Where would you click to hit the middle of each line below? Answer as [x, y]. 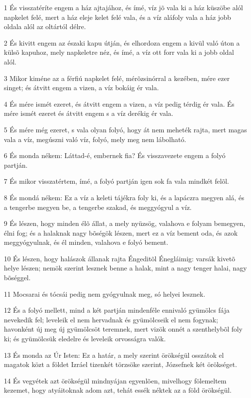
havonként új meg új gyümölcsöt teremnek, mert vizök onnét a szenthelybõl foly [123, 329]
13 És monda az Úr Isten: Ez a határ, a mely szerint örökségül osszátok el [114, 355]
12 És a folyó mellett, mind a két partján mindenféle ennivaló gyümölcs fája [117, 310]
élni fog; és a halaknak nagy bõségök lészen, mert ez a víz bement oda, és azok [121, 232]
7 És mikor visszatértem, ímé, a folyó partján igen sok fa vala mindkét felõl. [117, 181]
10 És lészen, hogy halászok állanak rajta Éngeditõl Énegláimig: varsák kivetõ [120, 258]
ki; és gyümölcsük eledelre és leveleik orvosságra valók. [85, 339]
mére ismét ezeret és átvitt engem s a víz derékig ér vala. [89, 113]
